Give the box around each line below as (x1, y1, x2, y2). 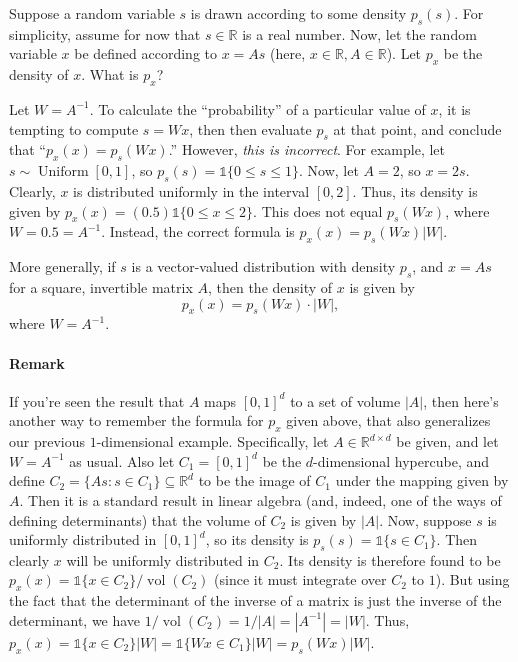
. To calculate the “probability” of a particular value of (89, 98, 426, 119)
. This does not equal (253, 200, 383, 221)
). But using (435, 569, 510, 590)
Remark (9, 352, 65, 373)
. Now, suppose (379, 509, 472, 530)
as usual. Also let (69, 450, 175, 471)
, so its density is (205, 529, 309, 550)
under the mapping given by (335, 470, 509, 491)
